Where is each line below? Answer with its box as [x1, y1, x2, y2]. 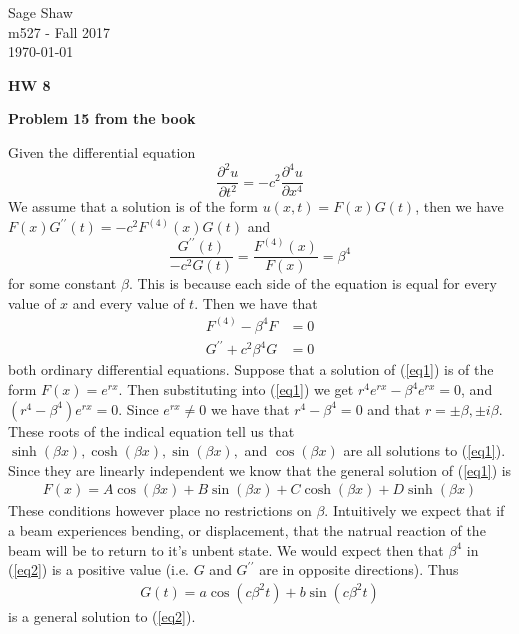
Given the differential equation [8, 141, 196, 162]
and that [367, 398, 421, 419]
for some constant [8, 273, 117, 294]
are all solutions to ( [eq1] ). [343, 440, 506, 461]
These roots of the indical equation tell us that [8, 420, 295, 441]
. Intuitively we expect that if [324, 500, 505, 521]
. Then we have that [194, 292, 318, 313]
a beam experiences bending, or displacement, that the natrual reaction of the [8, 520, 486, 540]
